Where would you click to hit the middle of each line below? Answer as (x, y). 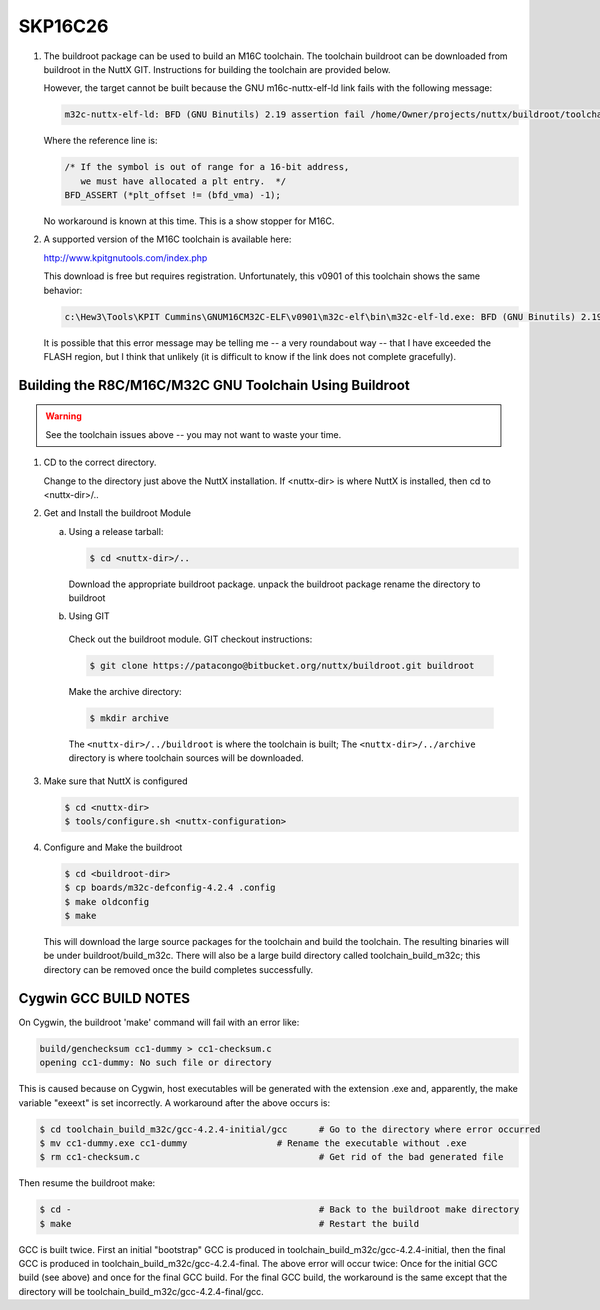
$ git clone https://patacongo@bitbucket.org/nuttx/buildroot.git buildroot (282, 665)
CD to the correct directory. (100, 462)
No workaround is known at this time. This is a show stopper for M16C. (189, 221)
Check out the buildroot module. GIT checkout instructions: (190, 639)
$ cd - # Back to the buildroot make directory (279, 1209)
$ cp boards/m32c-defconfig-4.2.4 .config (170, 888)
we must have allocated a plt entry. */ (183, 181)
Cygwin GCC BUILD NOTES (104, 998)
